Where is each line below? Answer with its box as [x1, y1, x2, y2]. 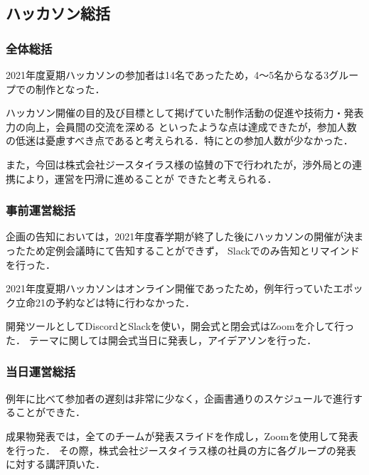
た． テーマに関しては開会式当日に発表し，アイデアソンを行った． [6, 332, 317, 347]
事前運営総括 [6, 201, 76, 219]
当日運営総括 [6, 363, 76, 380]
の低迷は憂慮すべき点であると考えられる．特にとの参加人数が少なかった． [6, 133, 353, 148]
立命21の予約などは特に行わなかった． [15, 294, 195, 309]
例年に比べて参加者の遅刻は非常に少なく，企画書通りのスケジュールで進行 [6, 390, 353, 405]
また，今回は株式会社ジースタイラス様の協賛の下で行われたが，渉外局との [6, 156, 353, 171]
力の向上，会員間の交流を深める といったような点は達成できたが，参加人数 [6, 119, 357, 134]
